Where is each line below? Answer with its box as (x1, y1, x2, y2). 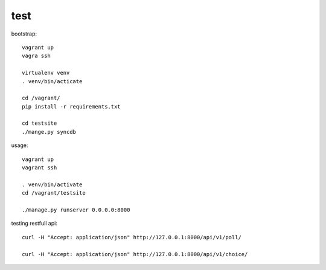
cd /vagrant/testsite (22, 190, 86, 196)
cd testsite (22, 120, 57, 127)
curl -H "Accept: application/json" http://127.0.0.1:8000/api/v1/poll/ (22, 234, 241, 240)
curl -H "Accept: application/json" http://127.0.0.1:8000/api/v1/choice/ (22, 251, 248, 257)
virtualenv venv (22, 69, 70, 77)
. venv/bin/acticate (22, 78, 83, 84)
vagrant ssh (22, 165, 57, 171)
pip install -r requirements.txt (22, 103, 121, 110)
